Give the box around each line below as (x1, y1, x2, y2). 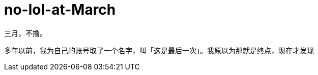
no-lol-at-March (4, 1, 116, 18)
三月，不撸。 (4, 28, 47, 37)
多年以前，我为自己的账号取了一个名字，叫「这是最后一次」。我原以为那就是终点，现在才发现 (4, 46, 314, 55)
